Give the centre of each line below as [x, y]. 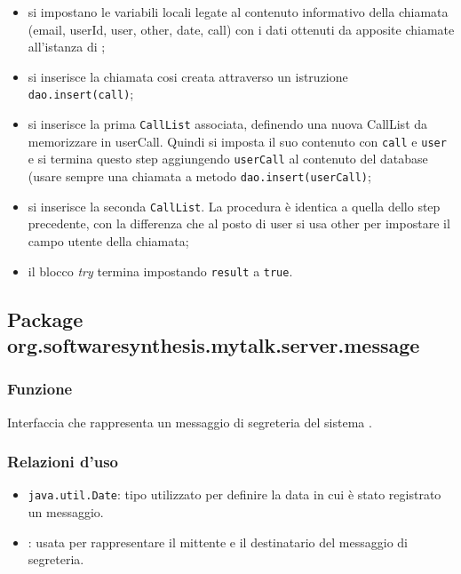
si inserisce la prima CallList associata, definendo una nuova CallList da [228, 124]
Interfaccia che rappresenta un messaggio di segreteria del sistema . [190, 422]
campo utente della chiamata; [108, 240]
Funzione [40, 389]
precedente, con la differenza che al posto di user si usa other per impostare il [239, 223]
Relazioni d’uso [63, 462]
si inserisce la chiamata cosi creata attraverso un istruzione [188, 76]
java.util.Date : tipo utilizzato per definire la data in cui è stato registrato [234, 494]
